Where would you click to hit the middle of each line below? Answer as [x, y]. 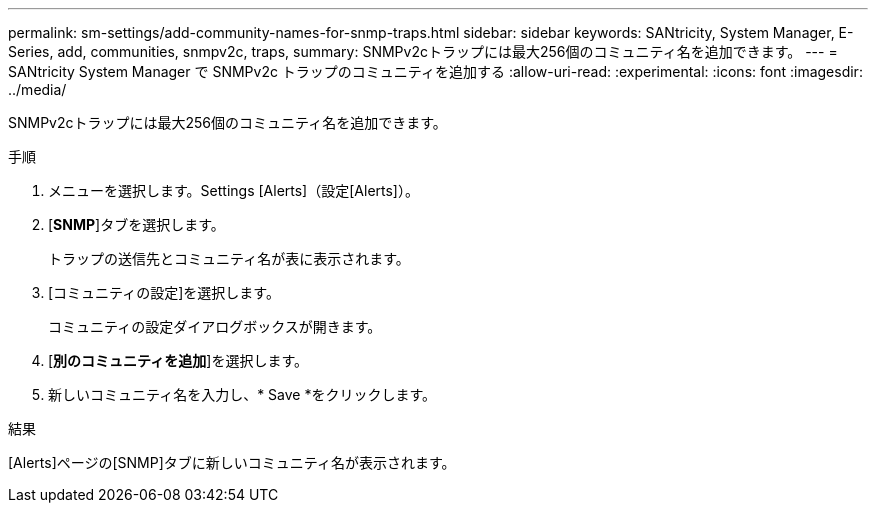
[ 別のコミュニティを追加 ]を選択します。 [178, 360]
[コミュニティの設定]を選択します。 [164, 292]
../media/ [37, 89]
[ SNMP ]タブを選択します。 [136, 224]
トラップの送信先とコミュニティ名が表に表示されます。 [229, 258]
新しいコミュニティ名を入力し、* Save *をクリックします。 [242, 394]
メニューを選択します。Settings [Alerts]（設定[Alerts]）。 [233, 190]
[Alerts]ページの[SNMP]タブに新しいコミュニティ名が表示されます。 [232, 462]
